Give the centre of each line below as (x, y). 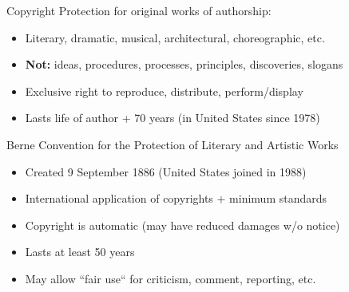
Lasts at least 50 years (80, 252)
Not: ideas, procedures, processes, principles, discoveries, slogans (184, 64)
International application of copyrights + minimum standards (176, 198)
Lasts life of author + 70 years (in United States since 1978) (173, 118)
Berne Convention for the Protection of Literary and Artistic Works (173, 144)
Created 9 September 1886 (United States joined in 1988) (166, 171)
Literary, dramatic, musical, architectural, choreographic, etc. (175, 37)
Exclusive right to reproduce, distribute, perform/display (164, 91)
